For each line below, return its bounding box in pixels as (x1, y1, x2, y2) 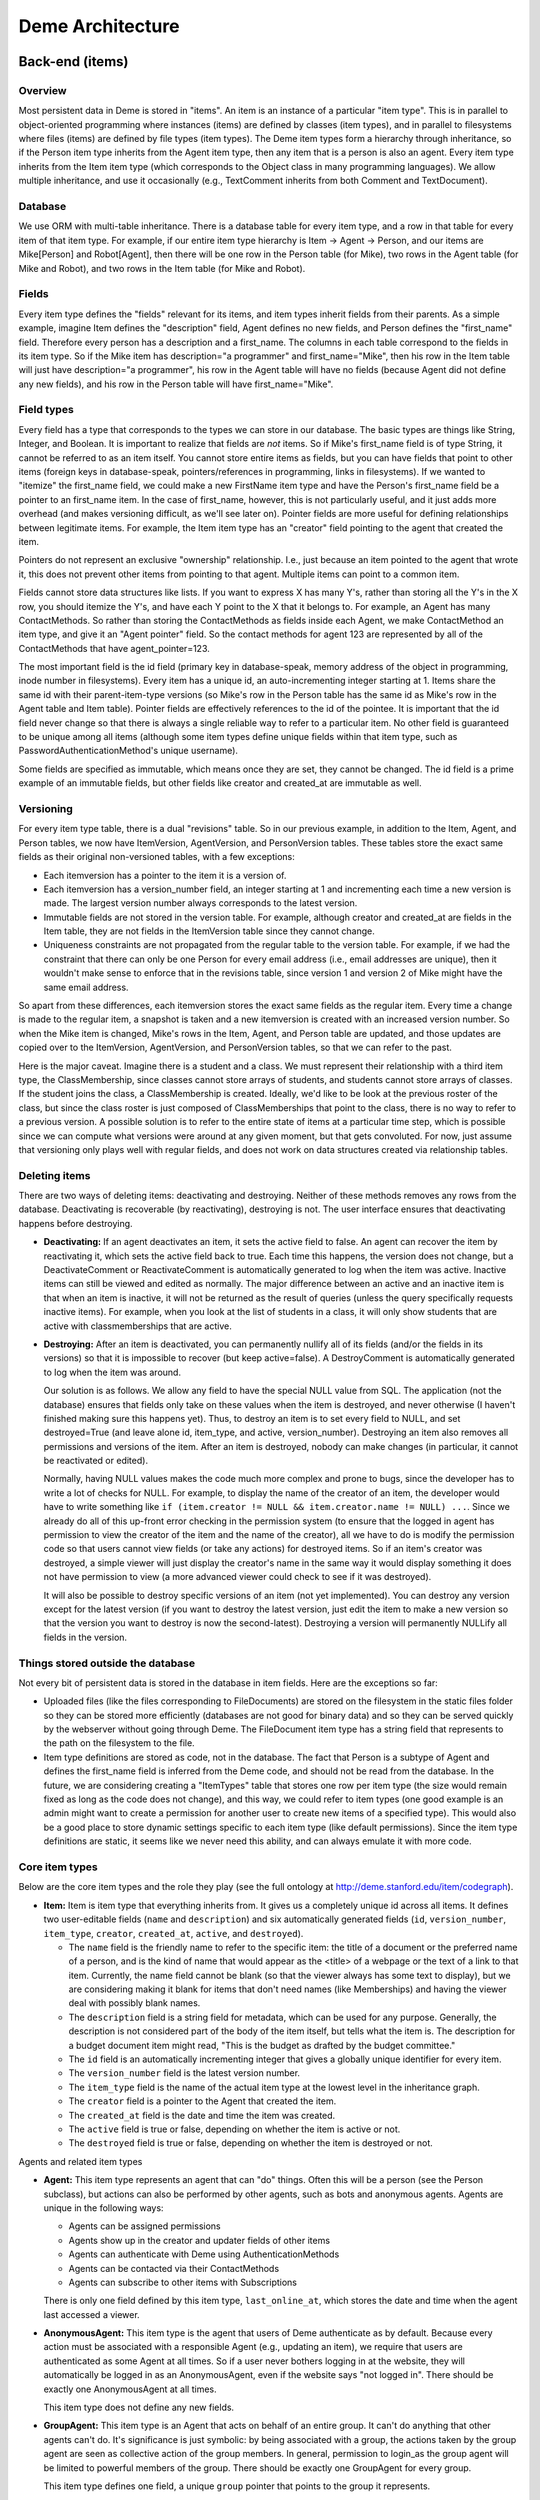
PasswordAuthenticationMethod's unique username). (18, 745, 239, 757)
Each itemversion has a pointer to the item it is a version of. (43, 869, 287, 881)
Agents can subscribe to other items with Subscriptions (68, 2276, 297, 2288)
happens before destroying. (18, 1217, 134, 1229)
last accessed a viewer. (43, 2308, 140, 2320)
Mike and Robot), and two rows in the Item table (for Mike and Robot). (18, 262, 306, 274)
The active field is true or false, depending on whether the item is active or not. (68, 2123, 401, 2135)
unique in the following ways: (43, 2201, 164, 2214)
